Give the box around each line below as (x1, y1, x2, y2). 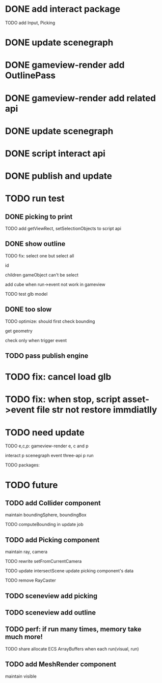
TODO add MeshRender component (5, 660, 116, 669)
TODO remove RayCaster (5, 577, 56, 584)
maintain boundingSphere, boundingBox (5, 512, 87, 518)
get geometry (5, 328, 33, 334)
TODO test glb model (5, 291, 48, 297)
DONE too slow (5, 305, 52, 313)
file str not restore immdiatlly (36, 404, 157, 415)
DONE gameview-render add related (5, 93, 156, 104)
